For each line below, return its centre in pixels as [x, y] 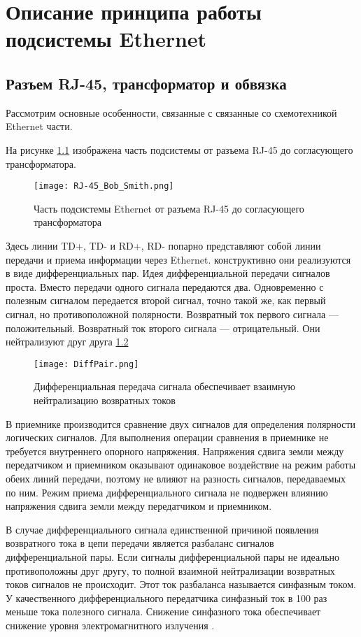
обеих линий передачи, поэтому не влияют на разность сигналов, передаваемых [176, 478]
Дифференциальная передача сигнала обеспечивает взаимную [164, 386]
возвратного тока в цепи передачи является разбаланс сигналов [140, 543]
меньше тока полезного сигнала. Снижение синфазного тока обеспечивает [163, 611]
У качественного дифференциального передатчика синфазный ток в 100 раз [167, 597]
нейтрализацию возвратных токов [105, 400]
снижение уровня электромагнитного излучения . [110, 625]
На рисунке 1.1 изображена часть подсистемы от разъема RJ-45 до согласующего [179, 149]
